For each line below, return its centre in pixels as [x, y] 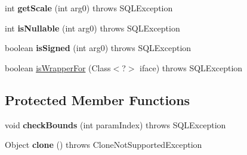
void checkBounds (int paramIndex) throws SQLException [115, 124]
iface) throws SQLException [191, 67]
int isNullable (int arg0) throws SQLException [92, 28]
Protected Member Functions [98, 99]
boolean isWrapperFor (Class [58, 67]
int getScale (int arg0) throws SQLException [89, 8]
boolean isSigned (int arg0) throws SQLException [98, 48]
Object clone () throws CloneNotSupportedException [104, 145]
